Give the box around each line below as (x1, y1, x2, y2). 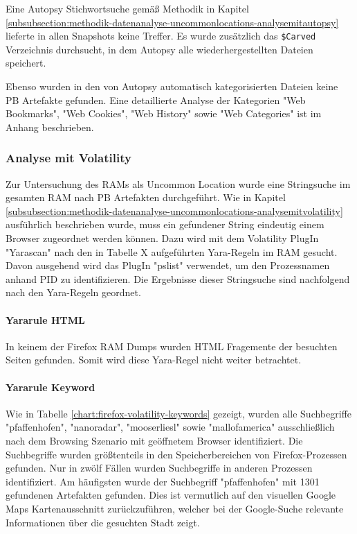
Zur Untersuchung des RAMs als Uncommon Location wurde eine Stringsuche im (6, 176, 351, 191)
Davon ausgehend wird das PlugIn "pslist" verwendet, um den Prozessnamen (6, 258, 330, 273)
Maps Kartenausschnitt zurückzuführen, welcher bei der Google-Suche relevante (6, 501, 344, 515)
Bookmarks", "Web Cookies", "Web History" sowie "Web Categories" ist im (6, 106, 322, 121)
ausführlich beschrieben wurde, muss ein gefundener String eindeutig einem (6, 217, 324, 232)
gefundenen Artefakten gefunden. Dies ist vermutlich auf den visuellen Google (6, 488, 336, 502)
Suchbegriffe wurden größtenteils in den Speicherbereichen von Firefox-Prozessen (6, 447, 347, 461)
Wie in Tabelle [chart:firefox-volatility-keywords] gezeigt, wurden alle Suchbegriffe (6, 406, 352, 420)
